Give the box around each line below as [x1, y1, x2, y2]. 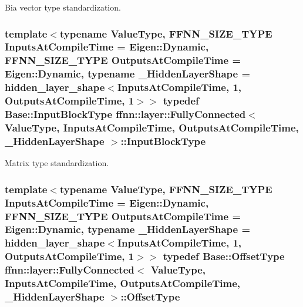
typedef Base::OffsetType [163, 249, 285, 264]
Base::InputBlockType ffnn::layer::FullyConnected [5, 107, 246, 122]
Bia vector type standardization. [5, 1, 121, 13]
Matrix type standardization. [5, 157, 109, 169]
